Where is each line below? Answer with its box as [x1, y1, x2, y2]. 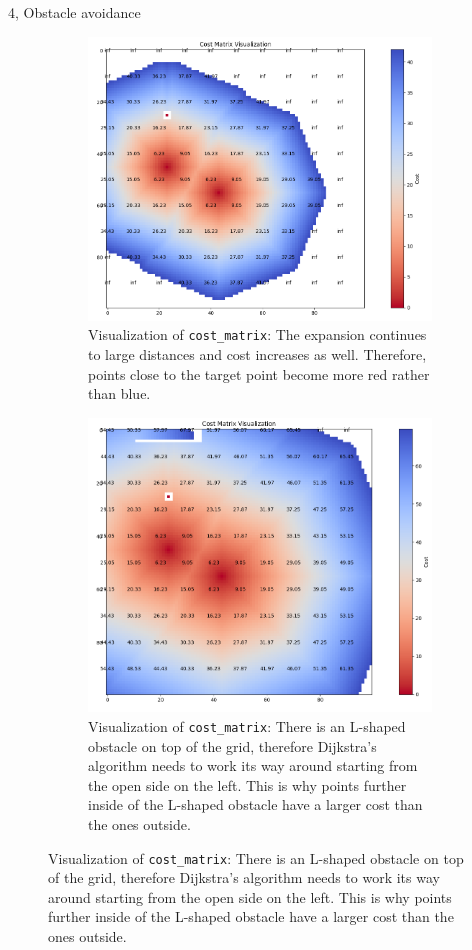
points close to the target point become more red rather [88, 363, 430, 384]
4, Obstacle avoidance [8, 2, 141, 22]
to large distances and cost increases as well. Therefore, [88, 344, 427, 364]
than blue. [88, 383, 151, 404]
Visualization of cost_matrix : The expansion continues [88, 324, 427, 345]
